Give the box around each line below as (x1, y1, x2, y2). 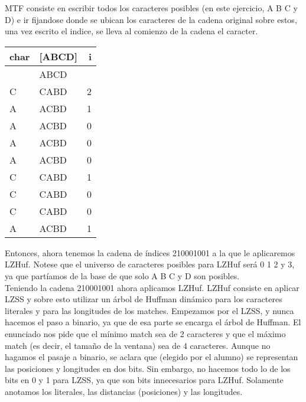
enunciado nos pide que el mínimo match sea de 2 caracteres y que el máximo (5, 327, 286, 339)
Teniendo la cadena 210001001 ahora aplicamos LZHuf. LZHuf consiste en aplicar (5, 281, 300, 293)
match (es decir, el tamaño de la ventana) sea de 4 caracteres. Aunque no (5, 339, 271, 351)
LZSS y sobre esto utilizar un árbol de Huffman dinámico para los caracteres (5, 293, 282, 305)
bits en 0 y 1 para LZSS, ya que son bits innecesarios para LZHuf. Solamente (5, 374, 284, 386)
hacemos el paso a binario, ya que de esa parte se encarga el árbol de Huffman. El (5, 316, 301, 328)
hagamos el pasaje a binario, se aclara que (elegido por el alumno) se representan (5, 351, 298, 363)
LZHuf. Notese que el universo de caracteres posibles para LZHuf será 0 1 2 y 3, (5, 258, 295, 270)
